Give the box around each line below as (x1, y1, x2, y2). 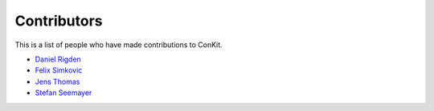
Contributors (14, 12, 104, 30)
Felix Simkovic (35, 65, 83, 75)
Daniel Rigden (35, 54, 82, 64)
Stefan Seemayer (35, 88, 92, 97)
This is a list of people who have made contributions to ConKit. (14, 40, 223, 50)
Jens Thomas (35, 77, 80, 86)
